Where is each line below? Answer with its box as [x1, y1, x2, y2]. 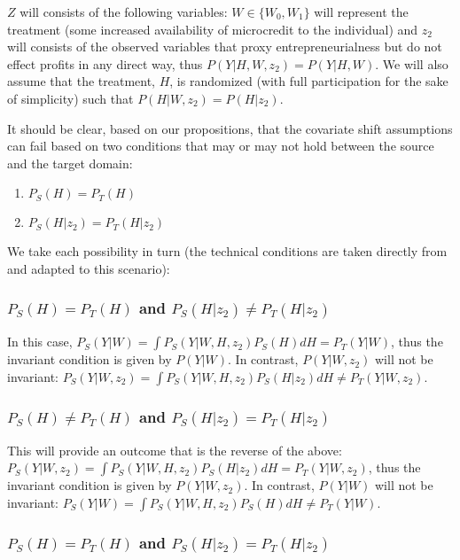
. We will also [375, 54, 448, 73]
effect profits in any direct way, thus [7, 54, 203, 73]
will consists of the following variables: [19, 3, 228, 20]
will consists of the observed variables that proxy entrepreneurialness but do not [7, 37, 442, 56]
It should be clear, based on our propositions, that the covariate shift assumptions [7, 119, 453, 137]
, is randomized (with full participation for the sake [169, 72, 448, 90]
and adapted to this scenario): [7, 259, 170, 277]
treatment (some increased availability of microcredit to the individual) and [7, 19, 418, 38]
